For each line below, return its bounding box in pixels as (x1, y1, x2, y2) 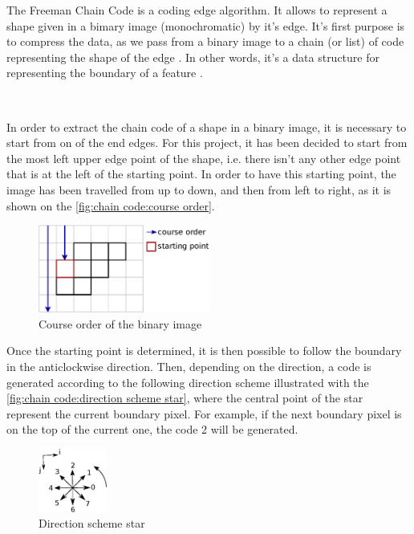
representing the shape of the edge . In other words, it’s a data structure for (6, 48, 379, 65)
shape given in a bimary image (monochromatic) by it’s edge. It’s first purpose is (6, 17, 405, 34)
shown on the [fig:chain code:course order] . (6, 197, 215, 214)
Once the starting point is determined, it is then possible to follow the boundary (6, 342, 402, 359)
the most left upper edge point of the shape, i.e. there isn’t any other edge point (6, 149, 401, 166)
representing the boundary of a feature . (6, 64, 203, 81)
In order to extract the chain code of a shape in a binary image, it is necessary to (6, 118, 407, 135)
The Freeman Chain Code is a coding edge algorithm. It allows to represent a (6, 2, 388, 18)
